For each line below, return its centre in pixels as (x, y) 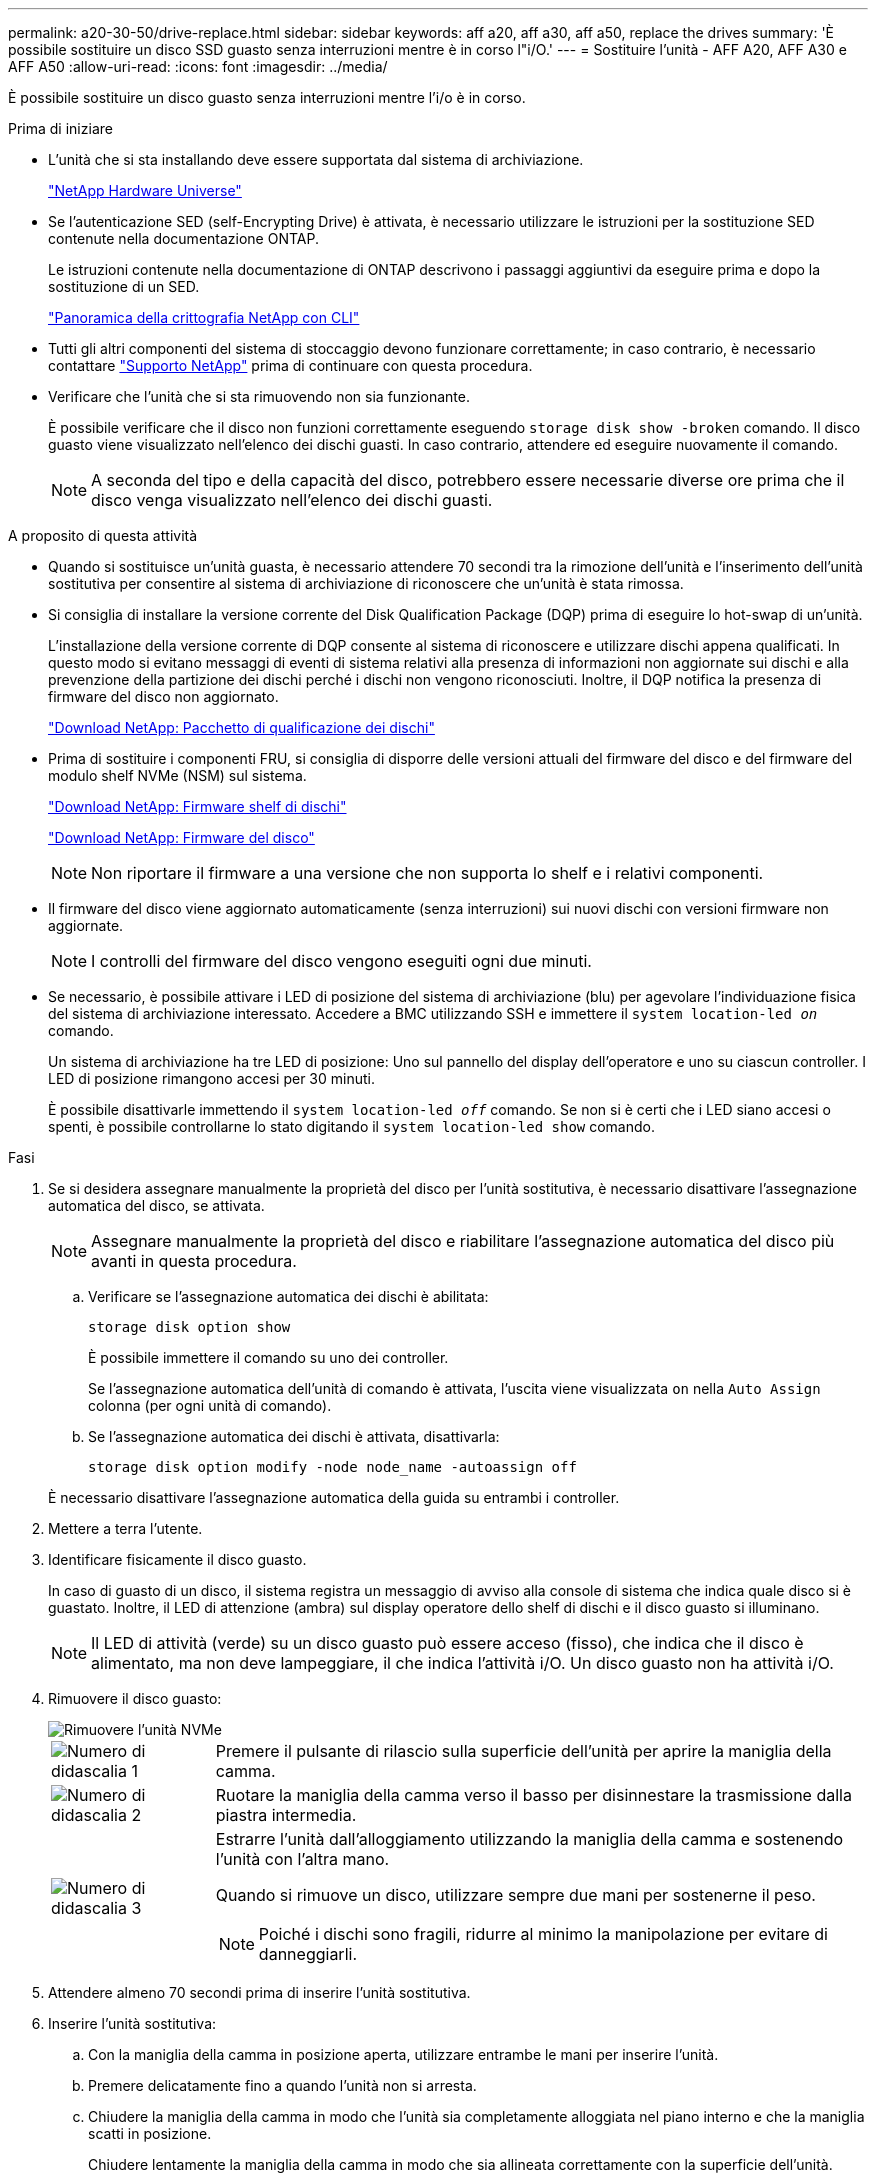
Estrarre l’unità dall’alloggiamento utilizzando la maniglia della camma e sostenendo (529, 1839)
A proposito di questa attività (103, 535)
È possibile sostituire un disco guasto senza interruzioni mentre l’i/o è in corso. (267, 97)
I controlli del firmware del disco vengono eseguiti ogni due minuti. (341, 961)
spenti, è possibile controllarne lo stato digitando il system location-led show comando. (351, 1126)
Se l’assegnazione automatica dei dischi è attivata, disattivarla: (294, 1436)
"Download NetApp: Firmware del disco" (181, 837)
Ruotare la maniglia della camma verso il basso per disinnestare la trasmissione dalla (533, 1795)
